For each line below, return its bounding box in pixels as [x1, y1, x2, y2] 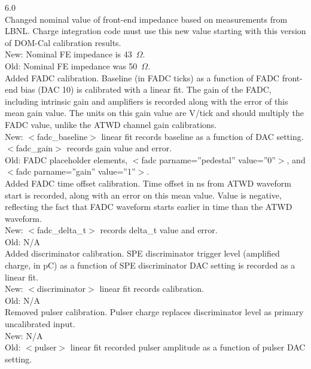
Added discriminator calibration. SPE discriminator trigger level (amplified [5, 247, 280, 260]
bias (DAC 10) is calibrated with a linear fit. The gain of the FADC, [20, 83, 272, 96]
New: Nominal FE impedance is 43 [5, 48, 132, 60]
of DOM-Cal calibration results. [5, 36, 121, 48]
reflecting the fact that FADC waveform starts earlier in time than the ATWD [5, 200, 292, 213]
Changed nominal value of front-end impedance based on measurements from [5, 13, 288, 25]
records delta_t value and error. [100, 224, 218, 236]
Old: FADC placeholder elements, [5, 153, 128, 166]
